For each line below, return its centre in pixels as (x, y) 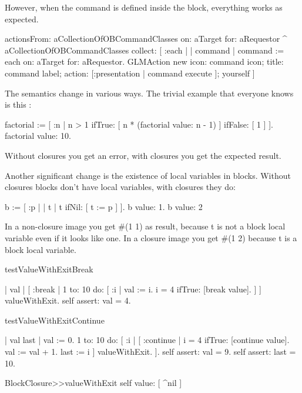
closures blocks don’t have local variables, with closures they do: (120, 187)
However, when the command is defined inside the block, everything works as (144, 7)
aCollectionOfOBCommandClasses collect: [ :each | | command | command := (145, 50)
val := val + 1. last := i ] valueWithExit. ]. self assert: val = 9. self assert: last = (150, 352)
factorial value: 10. (38, 136)
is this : (18, 104)
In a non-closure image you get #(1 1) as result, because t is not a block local (145, 226)
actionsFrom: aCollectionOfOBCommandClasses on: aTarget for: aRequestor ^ (146, 39)
